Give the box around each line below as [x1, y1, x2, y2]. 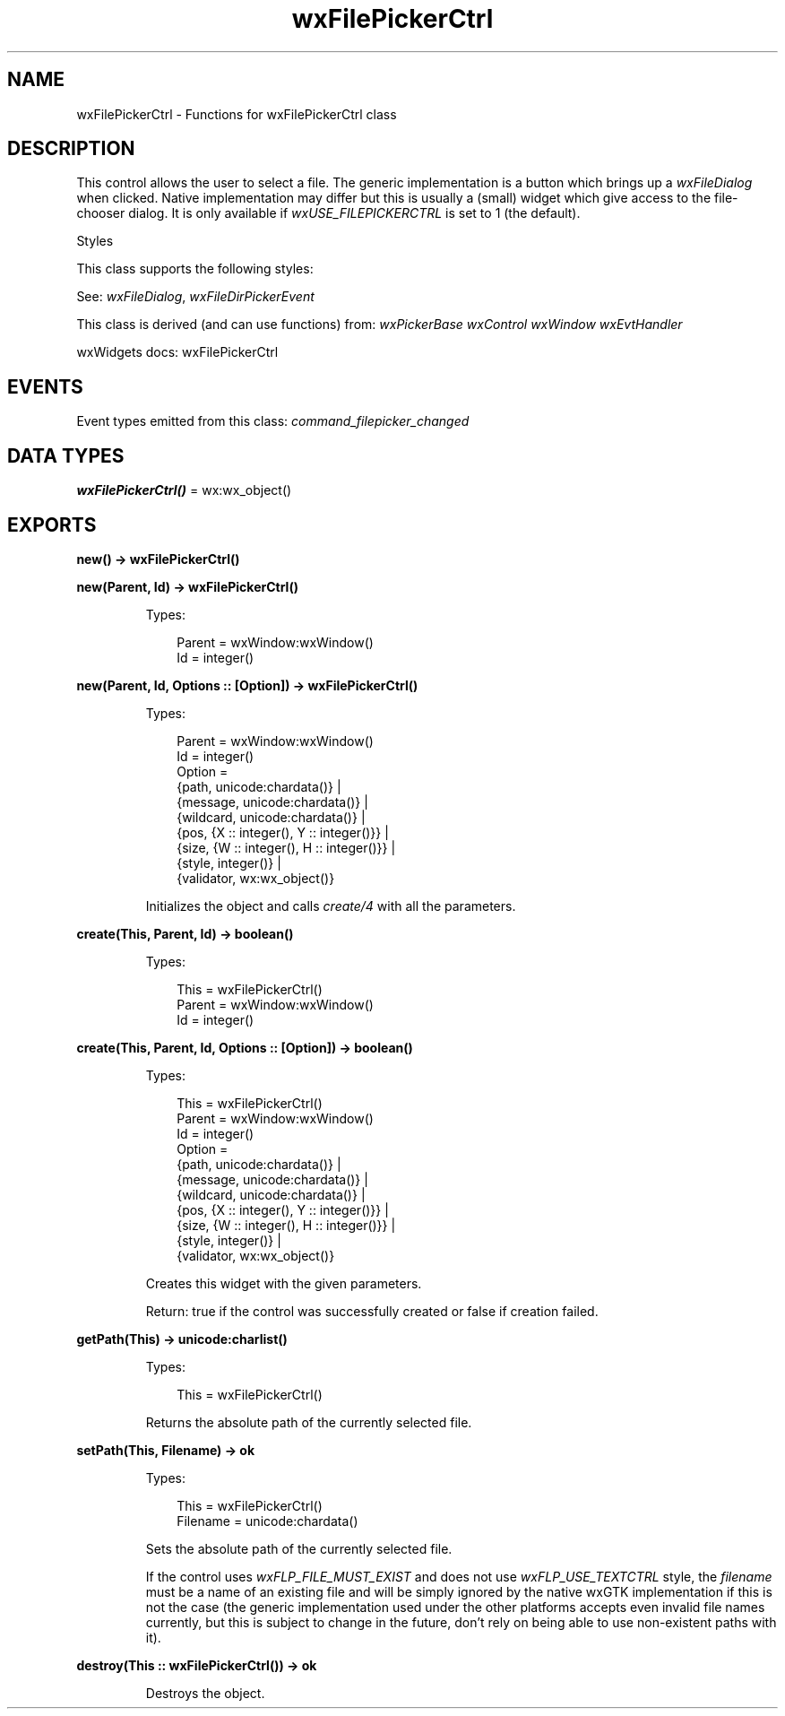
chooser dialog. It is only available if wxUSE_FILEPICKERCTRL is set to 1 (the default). [76, 205, 581, 221]
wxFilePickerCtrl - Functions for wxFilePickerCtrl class [76, 106, 397, 122]
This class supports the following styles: [76, 261, 314, 277]
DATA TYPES [7, 444, 125, 467]
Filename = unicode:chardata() [177, 1512, 358, 1529]
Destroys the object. [145, 1685, 265, 1701]
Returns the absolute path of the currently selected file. [145, 1414, 472, 1430]
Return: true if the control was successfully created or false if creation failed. [145, 1303, 599, 1319]
